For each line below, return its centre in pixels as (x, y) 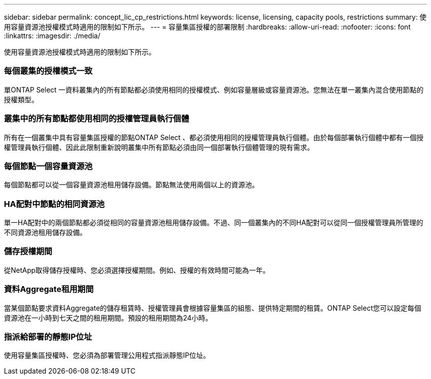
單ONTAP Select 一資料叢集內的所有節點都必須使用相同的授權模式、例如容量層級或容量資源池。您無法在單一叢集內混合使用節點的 (214, 89)
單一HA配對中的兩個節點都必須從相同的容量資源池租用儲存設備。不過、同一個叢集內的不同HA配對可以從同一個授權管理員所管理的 (214, 222)
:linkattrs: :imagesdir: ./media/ (52, 36)
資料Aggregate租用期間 (49, 289)
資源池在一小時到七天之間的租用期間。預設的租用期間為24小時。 (108, 318)
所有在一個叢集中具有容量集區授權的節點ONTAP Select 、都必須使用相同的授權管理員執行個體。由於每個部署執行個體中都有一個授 (214, 137)
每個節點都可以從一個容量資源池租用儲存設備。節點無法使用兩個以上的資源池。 (131, 185)
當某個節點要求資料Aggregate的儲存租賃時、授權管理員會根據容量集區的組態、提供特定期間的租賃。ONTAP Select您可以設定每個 (213, 308)
